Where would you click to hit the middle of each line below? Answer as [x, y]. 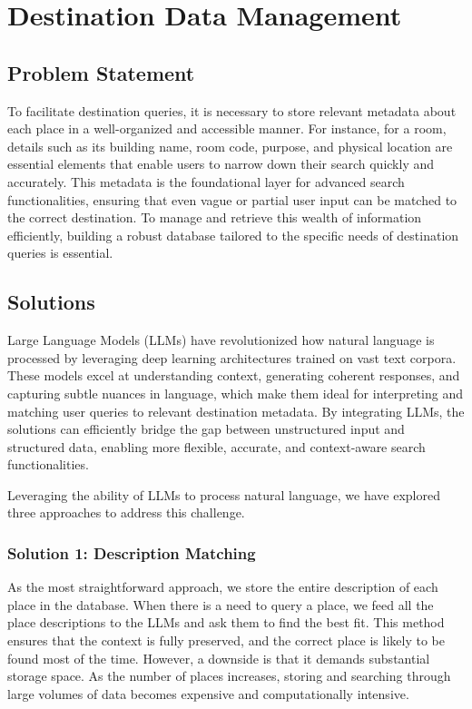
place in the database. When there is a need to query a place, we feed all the [221, 604]
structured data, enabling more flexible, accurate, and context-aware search [216, 446]
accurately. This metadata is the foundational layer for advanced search [206, 181]
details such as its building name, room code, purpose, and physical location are [230, 146]
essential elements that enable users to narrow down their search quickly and [221, 164]
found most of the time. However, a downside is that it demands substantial [219, 658]
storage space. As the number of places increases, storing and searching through [229, 676]
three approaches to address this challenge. [126, 512]
